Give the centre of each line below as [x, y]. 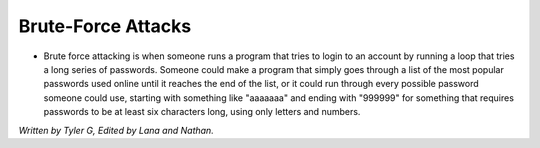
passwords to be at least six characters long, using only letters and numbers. [202, 112]
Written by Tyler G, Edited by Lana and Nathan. [116, 130]
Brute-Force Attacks [105, 26]
